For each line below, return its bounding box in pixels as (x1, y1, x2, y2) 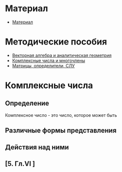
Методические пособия (5, 36, 107, 47)
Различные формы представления (5, 127, 117, 135)
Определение (5, 99, 50, 107)
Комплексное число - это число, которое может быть (5, 112, 118, 118)
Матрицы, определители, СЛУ (12, 63, 75, 68)
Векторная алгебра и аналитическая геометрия (12, 52, 112, 58)
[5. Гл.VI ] (5, 160, 35, 168)
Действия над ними (5, 143, 69, 151)
